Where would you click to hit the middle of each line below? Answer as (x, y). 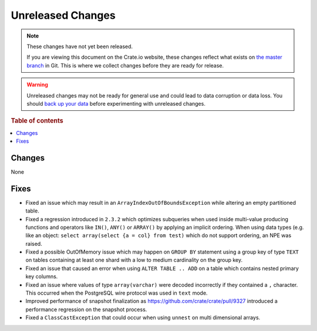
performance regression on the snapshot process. (86, 309)
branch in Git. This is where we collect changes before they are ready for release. (125, 65)
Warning (37, 85)
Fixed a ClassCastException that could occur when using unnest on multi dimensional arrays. (143, 318)
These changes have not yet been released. (80, 46)
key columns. (42, 276)
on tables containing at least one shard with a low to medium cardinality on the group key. (134, 260)
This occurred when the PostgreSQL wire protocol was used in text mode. (117, 293)
